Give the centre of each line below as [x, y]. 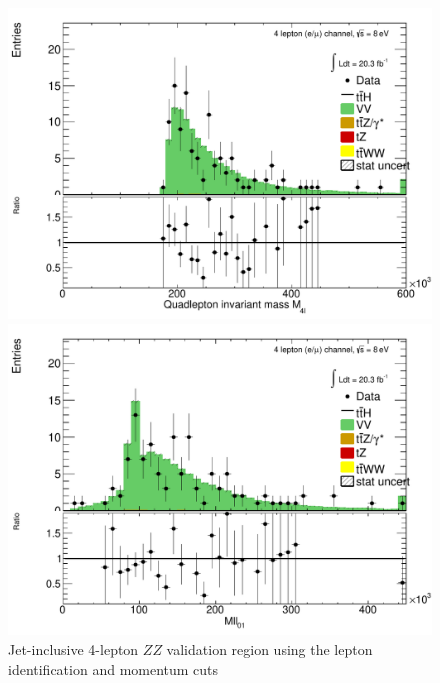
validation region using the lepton [269, 648]
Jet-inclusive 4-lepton [73, 648]
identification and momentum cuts [113, 668]
